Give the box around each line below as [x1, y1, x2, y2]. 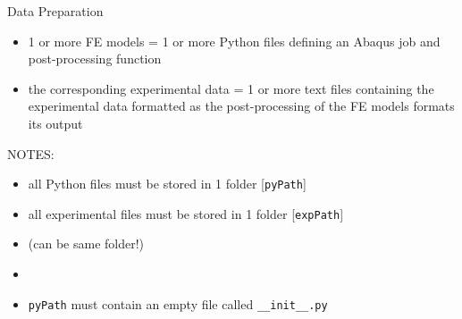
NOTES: [7, 144, 55, 163]
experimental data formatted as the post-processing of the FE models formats [28, 97, 455, 115]
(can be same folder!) [28, 234, 145, 253]
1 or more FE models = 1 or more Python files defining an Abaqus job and [28, 31, 441, 50]
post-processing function [28, 49, 162, 68]
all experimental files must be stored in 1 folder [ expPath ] [28, 204, 344, 222]
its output [28, 113, 83, 132]
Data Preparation [7, 2, 104, 20]
